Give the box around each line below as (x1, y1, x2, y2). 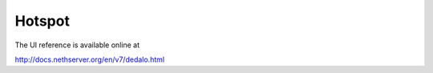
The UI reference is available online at (14, 40, 140, 50)
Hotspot (14, 12, 70, 30)
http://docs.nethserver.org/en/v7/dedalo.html (14, 55, 164, 64)
